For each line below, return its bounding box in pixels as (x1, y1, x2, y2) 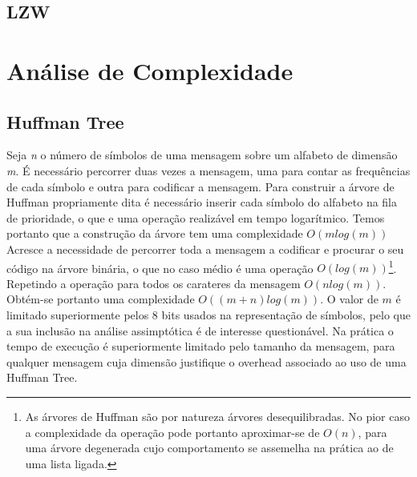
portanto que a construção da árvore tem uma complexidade (6, 225, 303, 242)
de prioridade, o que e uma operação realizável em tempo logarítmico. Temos (6, 209, 385, 226)
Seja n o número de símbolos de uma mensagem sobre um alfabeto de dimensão (6, 146, 398, 163)
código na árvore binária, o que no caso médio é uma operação (6, 259, 314, 276)
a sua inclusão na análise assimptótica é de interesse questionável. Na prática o (6, 322, 394, 339)
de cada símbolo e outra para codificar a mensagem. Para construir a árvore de (6, 178, 395, 194)
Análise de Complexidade (6, 54, 294, 86)
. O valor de (320, 291, 379, 307)
